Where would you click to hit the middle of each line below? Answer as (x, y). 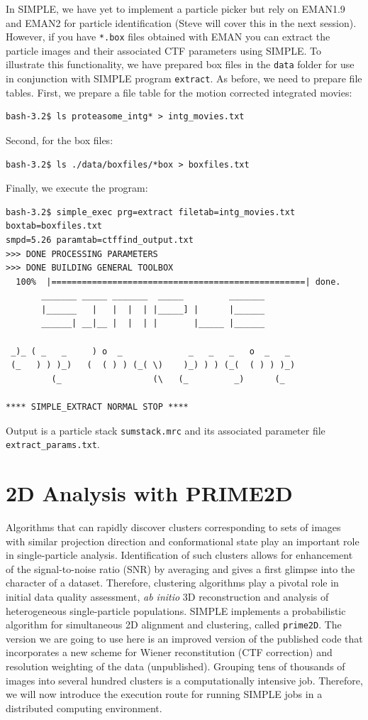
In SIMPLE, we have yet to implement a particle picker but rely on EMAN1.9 (175, 9)
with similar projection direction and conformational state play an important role (183, 541)
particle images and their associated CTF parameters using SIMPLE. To (164, 50)
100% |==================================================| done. (178, 282)
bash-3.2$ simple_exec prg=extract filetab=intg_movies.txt (151, 212)
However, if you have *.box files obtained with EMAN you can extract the (168, 37)
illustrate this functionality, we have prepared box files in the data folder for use (180, 64)
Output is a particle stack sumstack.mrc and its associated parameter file (166, 430)
